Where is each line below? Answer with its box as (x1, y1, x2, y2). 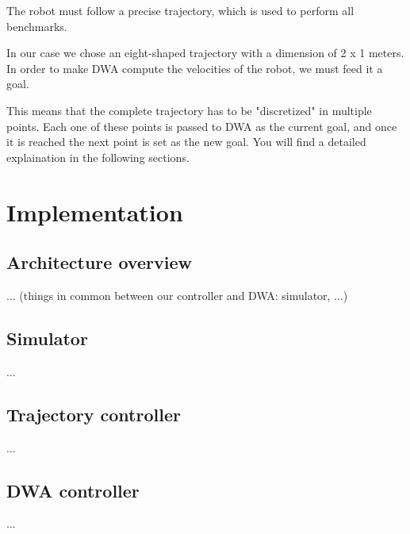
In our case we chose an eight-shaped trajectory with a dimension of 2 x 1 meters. (6, 44, 404, 61)
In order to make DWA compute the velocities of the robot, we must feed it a (6, 60, 383, 76)
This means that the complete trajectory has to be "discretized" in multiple (6, 102, 372, 118)
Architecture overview (6, 250, 192, 275)
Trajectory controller (6, 401, 181, 426)
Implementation (6, 195, 183, 228)
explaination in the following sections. (6, 148, 190, 165)
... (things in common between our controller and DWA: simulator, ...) (6, 286, 348, 303)
